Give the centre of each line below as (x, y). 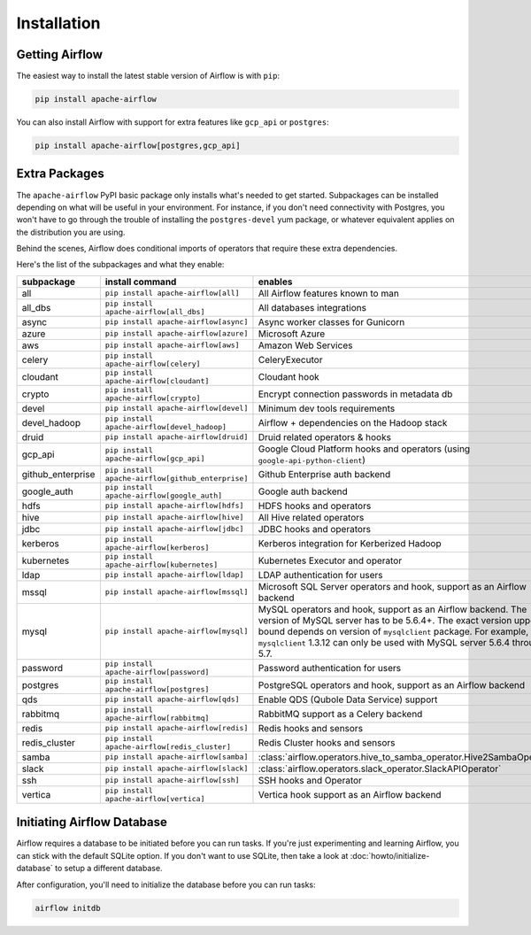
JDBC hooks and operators (315, 529)
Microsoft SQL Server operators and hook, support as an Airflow (392, 586)
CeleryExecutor (290, 359)
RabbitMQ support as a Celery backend (340, 714)
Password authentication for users (330, 668)
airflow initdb (68, 908)
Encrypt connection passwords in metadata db (355, 394)
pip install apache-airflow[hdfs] (174, 506)
